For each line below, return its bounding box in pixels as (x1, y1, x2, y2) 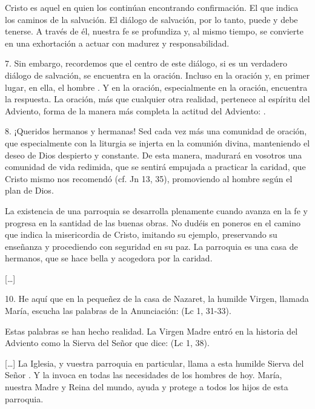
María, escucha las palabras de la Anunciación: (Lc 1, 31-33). (5, 304, 231, 317)
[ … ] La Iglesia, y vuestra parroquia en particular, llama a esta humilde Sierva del (5, 356, 304, 369)
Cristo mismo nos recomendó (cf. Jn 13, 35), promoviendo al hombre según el (5, 172, 293, 185)
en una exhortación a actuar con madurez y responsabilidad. (5, 36, 230, 49)
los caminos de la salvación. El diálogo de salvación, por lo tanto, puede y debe (5, 13, 298, 25)
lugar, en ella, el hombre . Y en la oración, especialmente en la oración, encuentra (5, 80, 308, 93)
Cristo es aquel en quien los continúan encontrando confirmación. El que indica (5, 1, 299, 13)
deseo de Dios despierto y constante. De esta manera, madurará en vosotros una (5, 148, 302, 161)
